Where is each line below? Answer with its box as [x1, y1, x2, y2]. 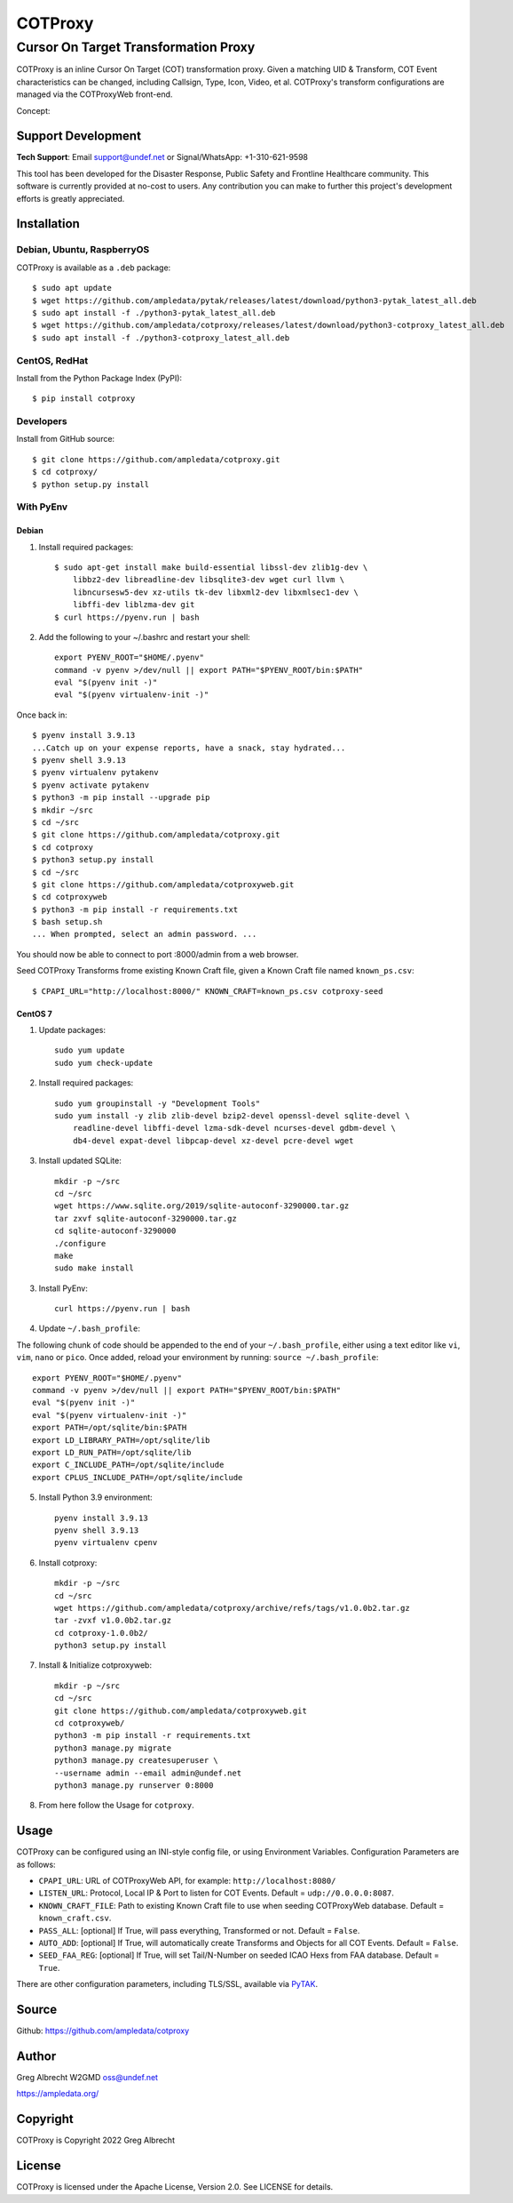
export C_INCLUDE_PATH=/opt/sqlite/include [32, 1460, 225, 1470]
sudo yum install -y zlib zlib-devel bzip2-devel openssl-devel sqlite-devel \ [54, 1111, 410, 1120]
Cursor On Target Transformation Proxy [16, 39, 256, 55]
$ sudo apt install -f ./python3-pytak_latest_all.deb [32, 308, 276, 317]
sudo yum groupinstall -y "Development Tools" [54, 1098, 261, 1109]
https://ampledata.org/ [16, 2088, 99, 2099]
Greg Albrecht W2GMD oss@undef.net [16, 2071, 159, 2082]
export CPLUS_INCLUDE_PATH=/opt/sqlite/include [32, 1472, 243, 1482]
